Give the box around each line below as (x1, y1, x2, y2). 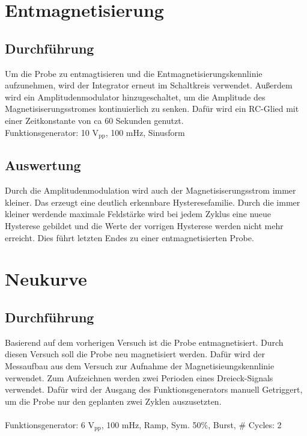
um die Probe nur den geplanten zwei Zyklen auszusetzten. (5, 395, 222, 407)
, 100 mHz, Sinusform (105, 126, 185, 138)
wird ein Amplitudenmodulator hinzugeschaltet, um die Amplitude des (5, 90, 266, 103)
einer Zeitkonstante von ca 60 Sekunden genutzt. (5, 114, 184, 126)
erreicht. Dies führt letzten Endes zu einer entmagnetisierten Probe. (5, 231, 254, 244)
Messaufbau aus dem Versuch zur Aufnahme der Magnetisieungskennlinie (5, 359, 275, 372)
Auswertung (5, 156, 81, 174)
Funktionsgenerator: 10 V (5, 126, 99, 138)
